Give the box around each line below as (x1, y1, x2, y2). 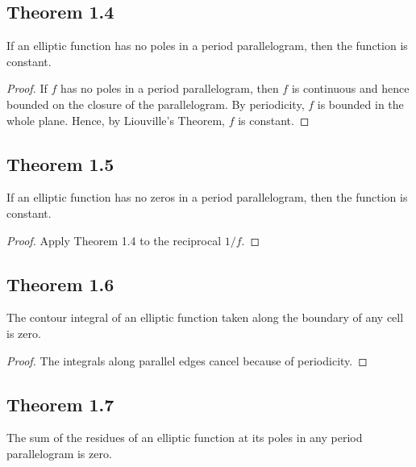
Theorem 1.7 (6, 391, 114, 416)
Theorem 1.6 (6, 271, 114, 296)
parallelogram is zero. (6, 444, 112, 461)
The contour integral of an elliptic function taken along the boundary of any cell (6, 309, 404, 326)
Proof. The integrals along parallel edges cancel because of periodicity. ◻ (6, 352, 368, 369)
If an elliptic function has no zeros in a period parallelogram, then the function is (6, 189, 408, 206)
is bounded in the (317, 95, 404, 112)
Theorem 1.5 (6, 151, 114, 176)
